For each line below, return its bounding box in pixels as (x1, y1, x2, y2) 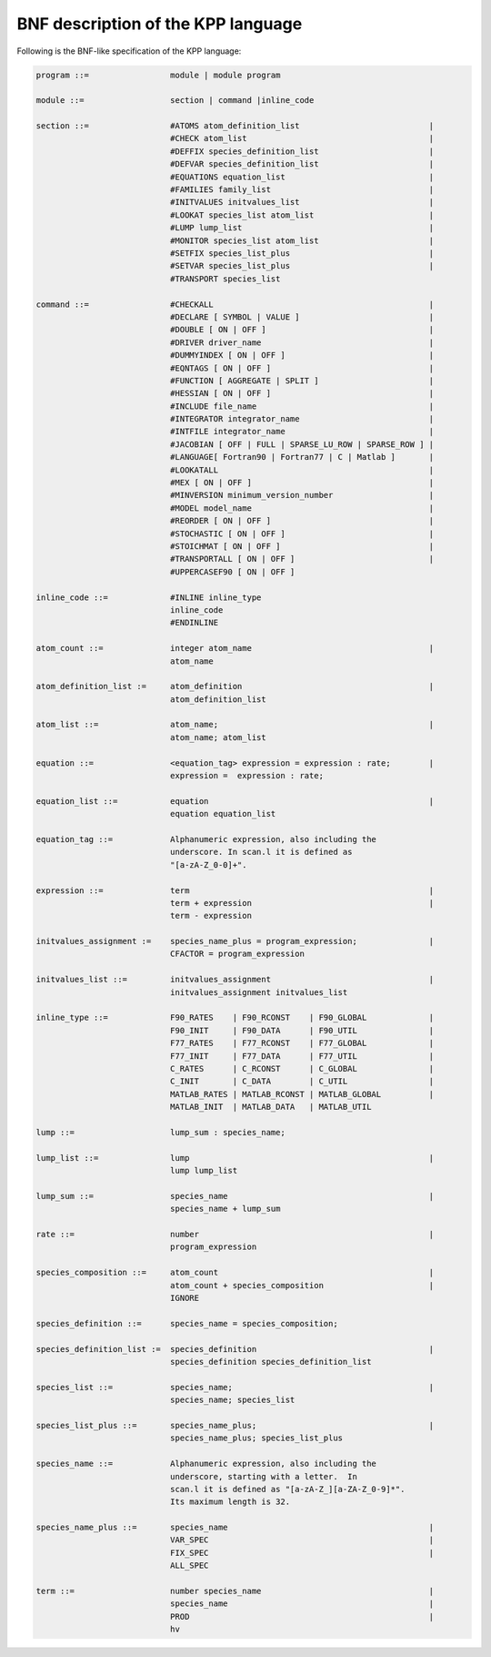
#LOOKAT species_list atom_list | (169, 209, 435, 220)
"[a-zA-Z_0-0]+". (169, 859, 247, 869)
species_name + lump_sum (169, 1204, 281, 1215)
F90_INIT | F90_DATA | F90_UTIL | (169, 1025, 435, 1035)
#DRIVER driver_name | (169, 337, 435, 348)
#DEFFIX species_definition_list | (169, 146, 435, 157)
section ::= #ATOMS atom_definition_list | (35, 121, 435, 131)
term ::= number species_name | (35, 1586, 435, 1597)
